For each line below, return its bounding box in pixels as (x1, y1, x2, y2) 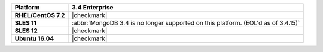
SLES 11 (14, 19, 37, 27)
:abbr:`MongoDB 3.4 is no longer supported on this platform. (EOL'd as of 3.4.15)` (72, 19, 300, 27)
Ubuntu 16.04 (14, 34, 54, 43)
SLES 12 (14, 27, 38, 35)
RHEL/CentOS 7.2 (14, 11, 65, 19)
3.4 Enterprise (72, 4, 114, 11)
